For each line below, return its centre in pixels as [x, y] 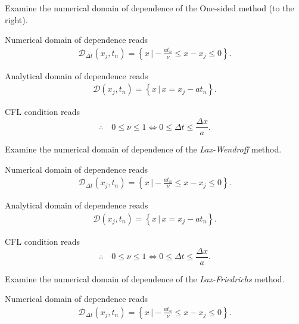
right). [16, 19]
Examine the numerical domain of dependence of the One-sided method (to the [149, 8]
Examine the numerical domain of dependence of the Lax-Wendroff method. [143, 149]
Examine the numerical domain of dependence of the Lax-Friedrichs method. [145, 278]
